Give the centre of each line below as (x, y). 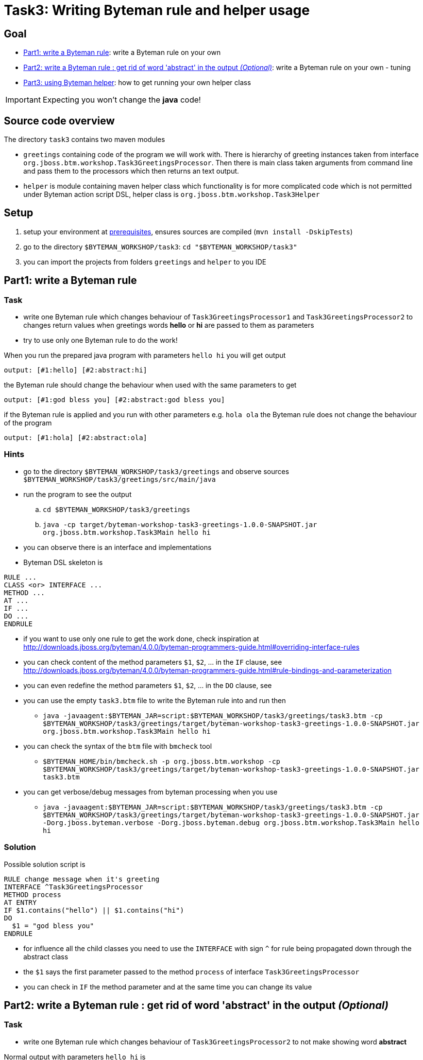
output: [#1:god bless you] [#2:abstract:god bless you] (115, 400)
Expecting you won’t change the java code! (122, 100)
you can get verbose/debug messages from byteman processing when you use (151, 792)
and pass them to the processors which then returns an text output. (131, 171)
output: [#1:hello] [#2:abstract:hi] (76, 370)
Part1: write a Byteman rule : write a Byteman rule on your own (122, 53)
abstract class (46, 956)
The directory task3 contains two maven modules (85, 140)
